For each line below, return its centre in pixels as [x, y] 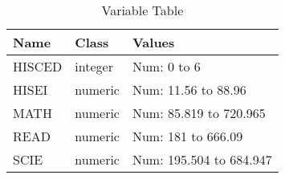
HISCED [38, 66]
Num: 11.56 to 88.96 [189, 89]
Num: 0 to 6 [166, 66]
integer [94, 66]
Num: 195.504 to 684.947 [202, 159]
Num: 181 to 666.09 [187, 136]
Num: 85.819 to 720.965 [199, 113]
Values [153, 42]
